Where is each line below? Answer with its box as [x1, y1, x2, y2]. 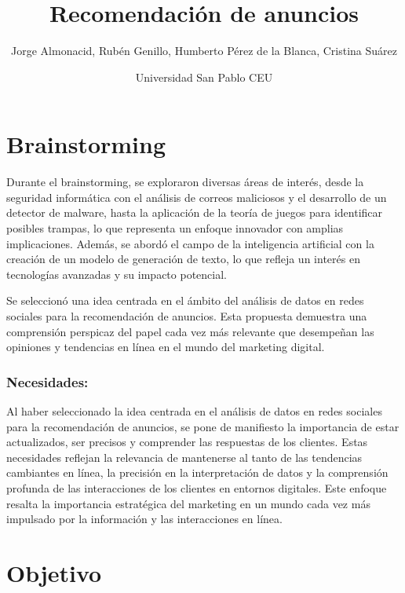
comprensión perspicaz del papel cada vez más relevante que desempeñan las [6, 323, 374, 339]
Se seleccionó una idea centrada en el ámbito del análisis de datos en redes [6, 292, 364, 309]
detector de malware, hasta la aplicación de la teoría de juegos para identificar [6, 204, 383, 221]
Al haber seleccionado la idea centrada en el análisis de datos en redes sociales [6, 403, 382, 419]
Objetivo [6, 556, 102, 588]
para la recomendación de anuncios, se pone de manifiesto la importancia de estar [6, 418, 400, 434]
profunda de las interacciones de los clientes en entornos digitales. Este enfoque [6, 479, 387, 496]
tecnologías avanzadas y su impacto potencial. [6, 265, 227, 282]
